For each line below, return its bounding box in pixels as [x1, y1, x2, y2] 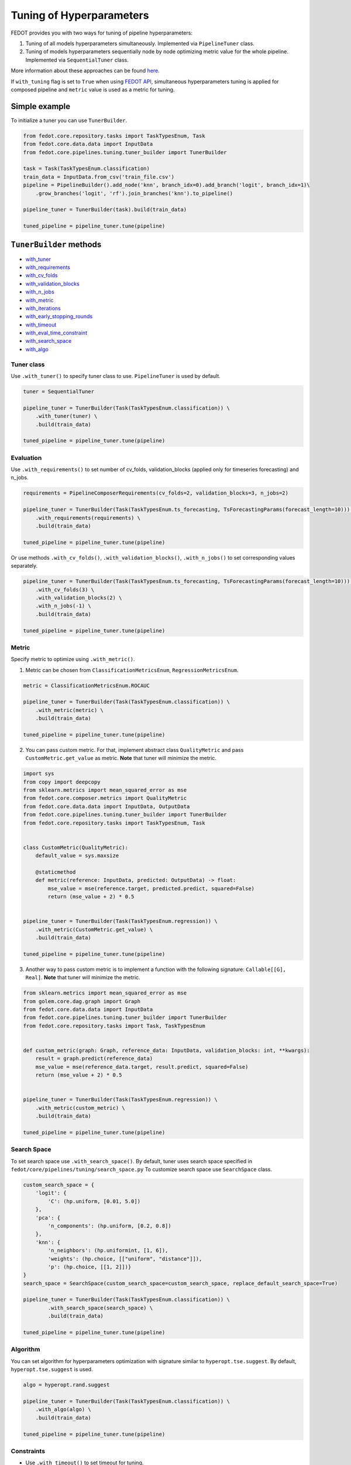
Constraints [11, 1447, 46, 1455]
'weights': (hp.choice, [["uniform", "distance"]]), [47, 1255, 202, 1262]
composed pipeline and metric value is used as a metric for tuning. [11, 86, 175, 93]
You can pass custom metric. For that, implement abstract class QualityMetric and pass [25, 746, 244, 753]
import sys [23, 771, 54, 777]
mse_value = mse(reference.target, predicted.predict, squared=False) [47, 885, 254, 892]
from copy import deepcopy [23, 778, 101, 785]
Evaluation [11, 454, 42, 462]
